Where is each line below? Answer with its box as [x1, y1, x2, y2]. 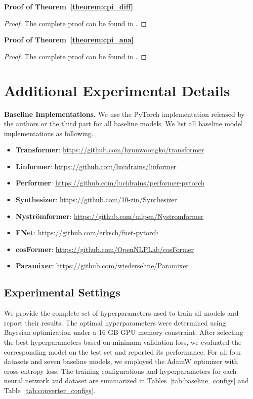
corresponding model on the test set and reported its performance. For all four [4, 346, 242, 357]
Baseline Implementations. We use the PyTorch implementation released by [4, 109, 245, 119]
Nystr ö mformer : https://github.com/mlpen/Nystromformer [15, 211, 204, 221]
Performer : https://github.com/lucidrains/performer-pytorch [15, 178, 205, 188]
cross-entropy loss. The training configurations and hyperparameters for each [4, 365, 237, 376]
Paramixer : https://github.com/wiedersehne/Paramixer [15, 260, 189, 271]
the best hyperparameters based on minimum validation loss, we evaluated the [4, 337, 242, 347]
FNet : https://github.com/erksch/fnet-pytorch [15, 227, 159, 238]
